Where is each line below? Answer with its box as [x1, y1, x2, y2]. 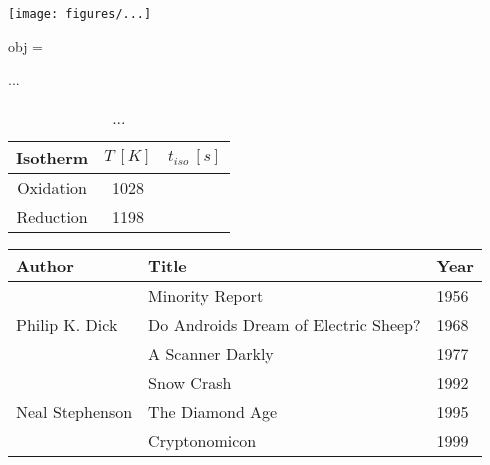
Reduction [16, 204, 88, 228]
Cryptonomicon [148, 428, 257, 452]
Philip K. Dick [16, 312, 118, 336]
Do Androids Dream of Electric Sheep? [148, 312, 421, 336]
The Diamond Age [148, 399, 278, 423]
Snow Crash [148, 370, 232, 394]
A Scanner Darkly [148, 341, 274, 365]
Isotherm [16, 145, 89, 169]
